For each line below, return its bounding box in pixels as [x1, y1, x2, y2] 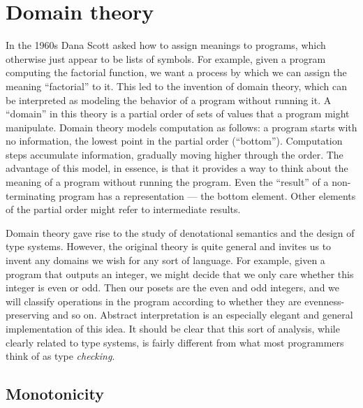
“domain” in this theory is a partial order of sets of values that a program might [6, 106, 350, 121]
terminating [6, 188, 56, 203]
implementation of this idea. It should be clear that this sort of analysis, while [6, 321, 340, 335]
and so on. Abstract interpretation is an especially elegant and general [52, 307, 353, 322]
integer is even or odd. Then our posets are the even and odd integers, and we [6, 280, 340, 295]
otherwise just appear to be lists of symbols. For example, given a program [6, 51, 326, 66]
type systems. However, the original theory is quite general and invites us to [6, 239, 332, 254]
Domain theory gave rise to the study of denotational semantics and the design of [6, 225, 355, 240]
